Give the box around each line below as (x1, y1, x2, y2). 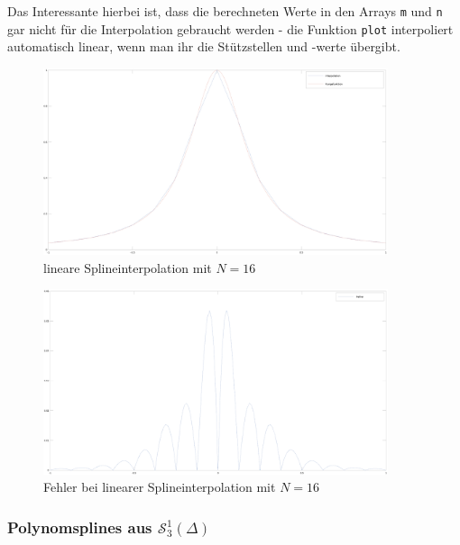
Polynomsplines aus (7, 515, 152, 538)
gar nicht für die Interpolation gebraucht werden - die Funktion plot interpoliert (7, 19, 454, 38)
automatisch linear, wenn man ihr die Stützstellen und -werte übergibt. (7, 37, 400, 56)
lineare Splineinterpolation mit (43, 258, 212, 277)
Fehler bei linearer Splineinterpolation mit (43, 477, 276, 496)
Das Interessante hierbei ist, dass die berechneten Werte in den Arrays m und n (7, 2, 443, 20)
